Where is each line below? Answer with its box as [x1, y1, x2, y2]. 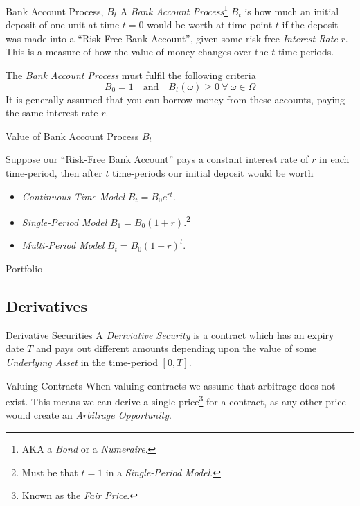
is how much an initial [244, 3, 339, 18]
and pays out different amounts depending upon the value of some [35, 341, 317, 356]
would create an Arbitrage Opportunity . [6, 408, 172, 422]
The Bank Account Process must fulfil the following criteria [6, 68, 256, 82]
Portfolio [6, 261, 43, 276]
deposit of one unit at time [6, 17, 120, 32]
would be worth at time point [147, 17, 273, 32]
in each [319, 152, 350, 166]
